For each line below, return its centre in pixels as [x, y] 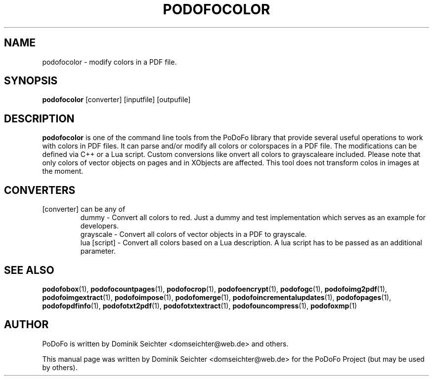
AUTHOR [26, 325]
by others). [60, 367]
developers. [100, 226]
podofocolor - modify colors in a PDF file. [109, 62]
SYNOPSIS [31, 81]
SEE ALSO [29, 270]
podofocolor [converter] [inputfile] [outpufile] [116, 100]
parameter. [98, 251]
